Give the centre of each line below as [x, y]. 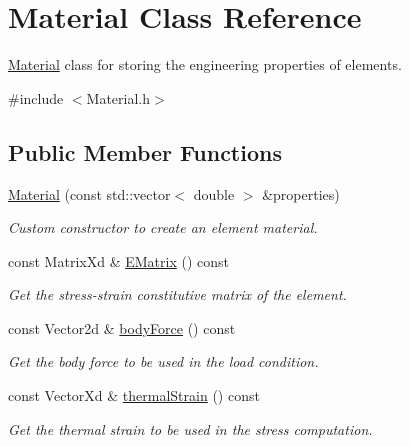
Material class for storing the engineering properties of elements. [205, 64]
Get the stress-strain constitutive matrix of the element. [177, 294]
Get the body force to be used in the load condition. [163, 361]
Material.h [118, 97]
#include [36, 97]
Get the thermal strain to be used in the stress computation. [190, 428]
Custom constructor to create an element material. [163, 227]
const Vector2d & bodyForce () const [122, 327]
